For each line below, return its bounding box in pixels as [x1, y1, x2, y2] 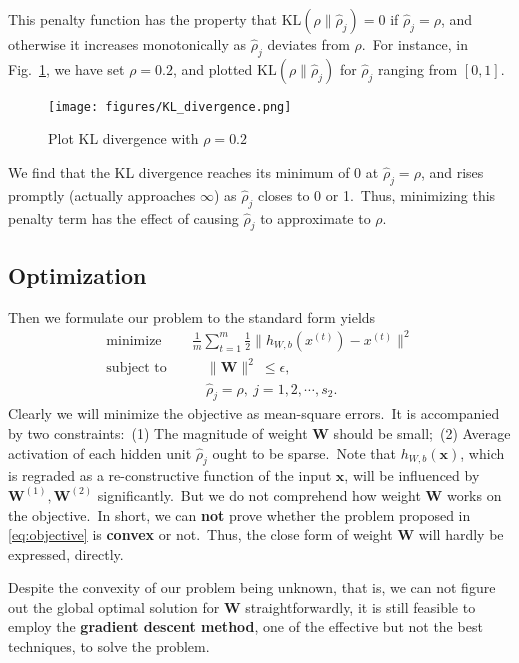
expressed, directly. [8, 543, 124, 564]
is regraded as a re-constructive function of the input [8, 465, 332, 486]
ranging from [378, 58, 458, 79]
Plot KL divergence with [48, 128, 199, 149]
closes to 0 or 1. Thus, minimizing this [257, 184, 496, 205]
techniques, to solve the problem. [8, 636, 210, 657]
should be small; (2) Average [333, 422, 511, 443]
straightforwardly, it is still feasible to [245, 596, 476, 617]
